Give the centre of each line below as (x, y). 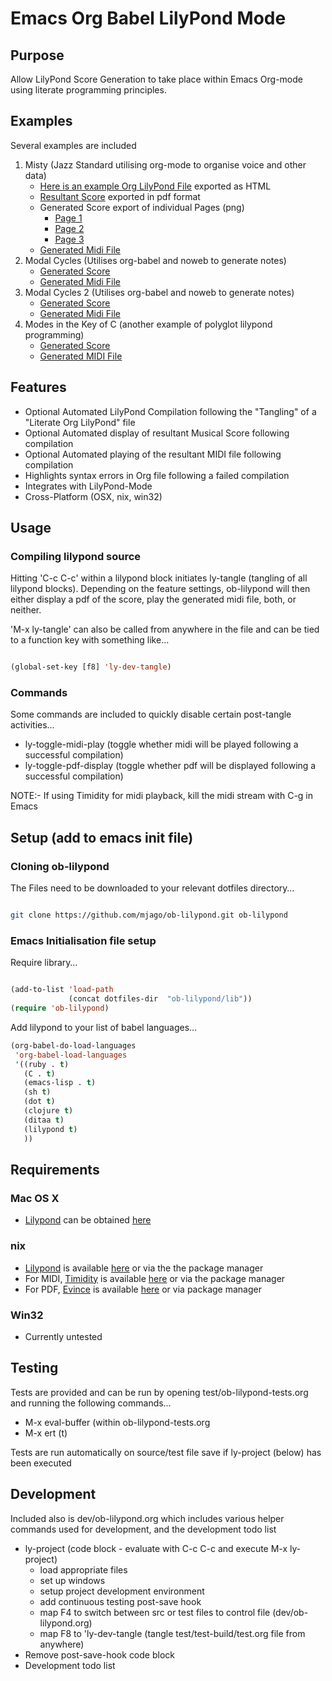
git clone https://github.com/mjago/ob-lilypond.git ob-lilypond (149, 915)
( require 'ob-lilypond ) (60, 1008)
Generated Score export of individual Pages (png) (142, 207)
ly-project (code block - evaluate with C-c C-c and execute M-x (156, 1548)
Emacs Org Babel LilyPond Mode (148, 18)
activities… (32, 725)
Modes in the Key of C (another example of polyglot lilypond (148, 324)
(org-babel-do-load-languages (73, 1045)
